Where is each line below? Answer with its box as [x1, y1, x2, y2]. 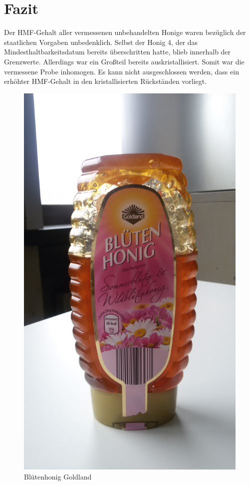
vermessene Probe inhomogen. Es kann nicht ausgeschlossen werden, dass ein [4, 66, 239, 76]
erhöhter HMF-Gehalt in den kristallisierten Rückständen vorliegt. [4, 76, 207, 86]
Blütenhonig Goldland [24, 472, 92, 482]
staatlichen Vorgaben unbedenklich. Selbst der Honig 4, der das [4, 36, 198, 47]
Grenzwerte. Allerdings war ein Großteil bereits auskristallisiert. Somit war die [4, 56, 245, 66]
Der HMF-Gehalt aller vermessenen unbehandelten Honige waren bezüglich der [4, 27, 246, 37]
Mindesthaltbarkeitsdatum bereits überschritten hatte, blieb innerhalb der [4, 46, 231, 57]
